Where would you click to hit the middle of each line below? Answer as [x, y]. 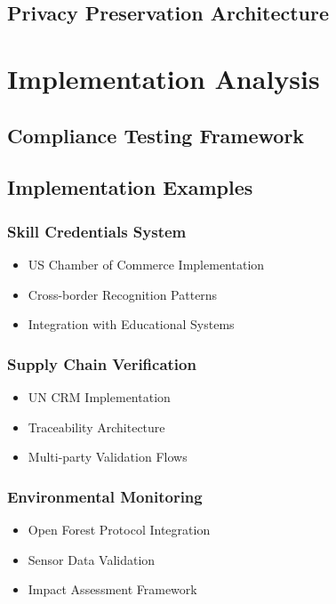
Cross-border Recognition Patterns [123, 294]
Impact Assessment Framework [112, 589]
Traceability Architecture [96, 427]
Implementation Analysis [164, 78]
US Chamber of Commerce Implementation [146, 264]
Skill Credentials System [97, 231]
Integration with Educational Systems [131, 324]
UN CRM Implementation [99, 396]
